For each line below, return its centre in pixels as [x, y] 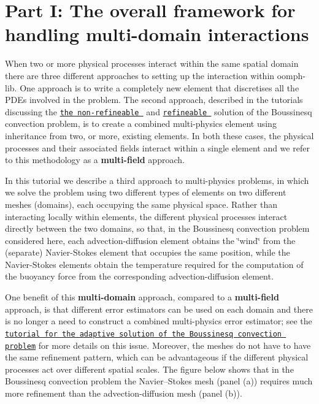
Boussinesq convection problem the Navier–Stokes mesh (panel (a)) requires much [159, 381]
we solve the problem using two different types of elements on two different [146, 192]
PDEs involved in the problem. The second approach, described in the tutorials [154, 100]
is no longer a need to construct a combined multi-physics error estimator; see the [159, 321]
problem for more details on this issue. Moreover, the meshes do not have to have [158, 345]
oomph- [291, 75]
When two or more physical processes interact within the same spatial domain [152, 63]
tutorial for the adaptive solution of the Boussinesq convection [144, 334]
